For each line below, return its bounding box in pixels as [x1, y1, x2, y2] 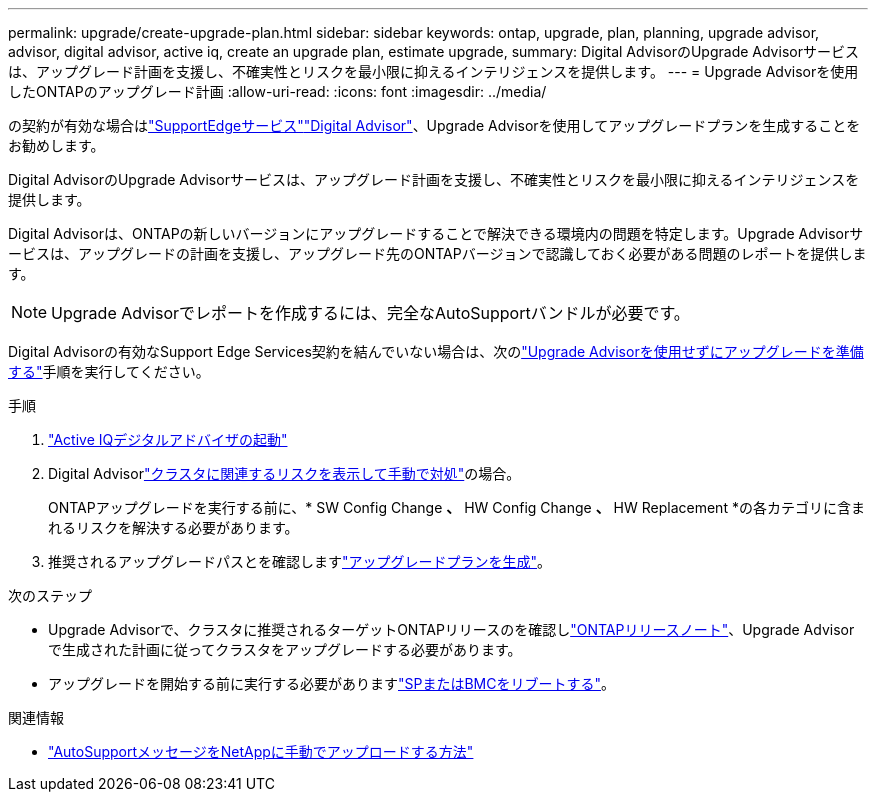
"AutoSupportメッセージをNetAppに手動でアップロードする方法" [48, 743, 474, 760]
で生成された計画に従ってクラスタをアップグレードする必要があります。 [48, 641, 522, 658]
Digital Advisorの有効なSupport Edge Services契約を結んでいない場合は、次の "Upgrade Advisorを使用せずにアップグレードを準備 [8, 343, 864, 360]
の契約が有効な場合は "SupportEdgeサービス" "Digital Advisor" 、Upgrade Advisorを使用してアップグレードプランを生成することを [8, 117, 861, 134]
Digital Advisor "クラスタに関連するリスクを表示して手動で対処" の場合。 [48, 465, 521, 482]
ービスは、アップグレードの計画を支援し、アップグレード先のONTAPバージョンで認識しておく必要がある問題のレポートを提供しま [8, 245, 867, 262]
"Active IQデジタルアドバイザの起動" [48, 431, 288, 448]
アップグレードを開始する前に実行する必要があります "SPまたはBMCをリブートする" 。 [48, 675, 615, 692]
